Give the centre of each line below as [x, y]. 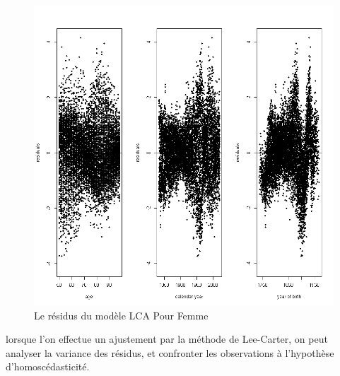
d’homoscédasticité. [48, 366]
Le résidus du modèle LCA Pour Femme [121, 315]
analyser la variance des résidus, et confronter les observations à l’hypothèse [170, 352]
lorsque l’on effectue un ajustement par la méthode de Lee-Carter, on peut [167, 339]
